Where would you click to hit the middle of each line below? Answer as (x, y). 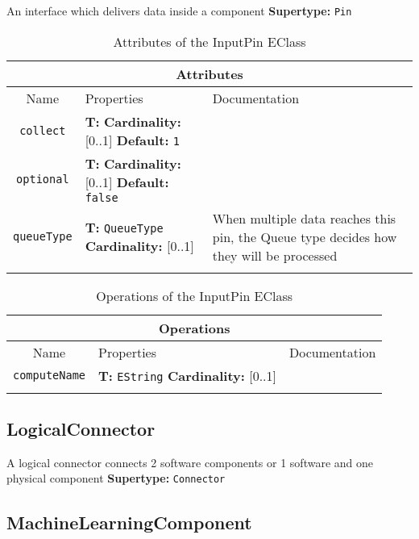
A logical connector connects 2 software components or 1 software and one (190, 462)
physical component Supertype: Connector (116, 478)
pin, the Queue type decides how (305, 236)
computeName (50, 376)
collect (43, 130)
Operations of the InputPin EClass (195, 295)
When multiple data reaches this (304, 218)
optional (43, 179)
